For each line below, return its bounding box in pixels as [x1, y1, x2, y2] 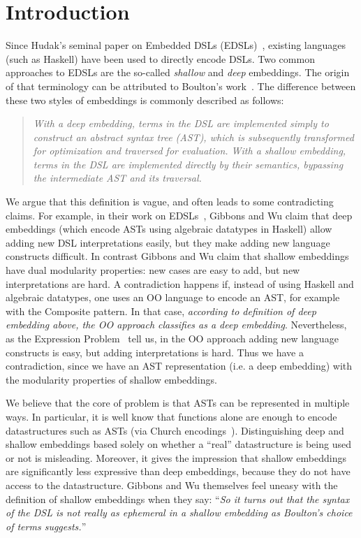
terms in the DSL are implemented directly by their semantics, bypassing [33, 157, 344, 171]
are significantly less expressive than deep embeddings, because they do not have [6, 464, 351, 479]
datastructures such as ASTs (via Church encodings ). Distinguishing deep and [6, 423, 344, 437]
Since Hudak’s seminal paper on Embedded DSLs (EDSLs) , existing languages [6, 38, 346, 52]
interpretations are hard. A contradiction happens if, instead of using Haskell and [6, 276, 354, 291]
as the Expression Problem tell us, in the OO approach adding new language [6, 331, 339, 345]
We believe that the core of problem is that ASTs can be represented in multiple [6, 395, 350, 410]
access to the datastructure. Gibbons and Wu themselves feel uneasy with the [6, 477, 338, 492]
